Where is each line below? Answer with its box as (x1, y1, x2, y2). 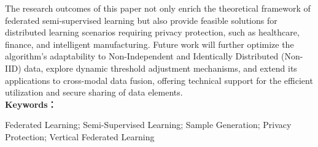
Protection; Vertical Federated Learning (5, 130, 155, 143)
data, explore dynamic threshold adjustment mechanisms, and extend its (24, 61, 297, 74)
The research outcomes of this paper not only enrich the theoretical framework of (5, 2, 311, 14)
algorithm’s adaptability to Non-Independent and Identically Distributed (5, 50, 279, 62)
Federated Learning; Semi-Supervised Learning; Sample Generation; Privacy (5, 118, 292, 131)
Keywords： (5, 97, 56, 110)
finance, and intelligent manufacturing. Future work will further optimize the (5, 37, 294, 50)
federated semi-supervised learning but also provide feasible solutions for (5, 13, 277, 26)
